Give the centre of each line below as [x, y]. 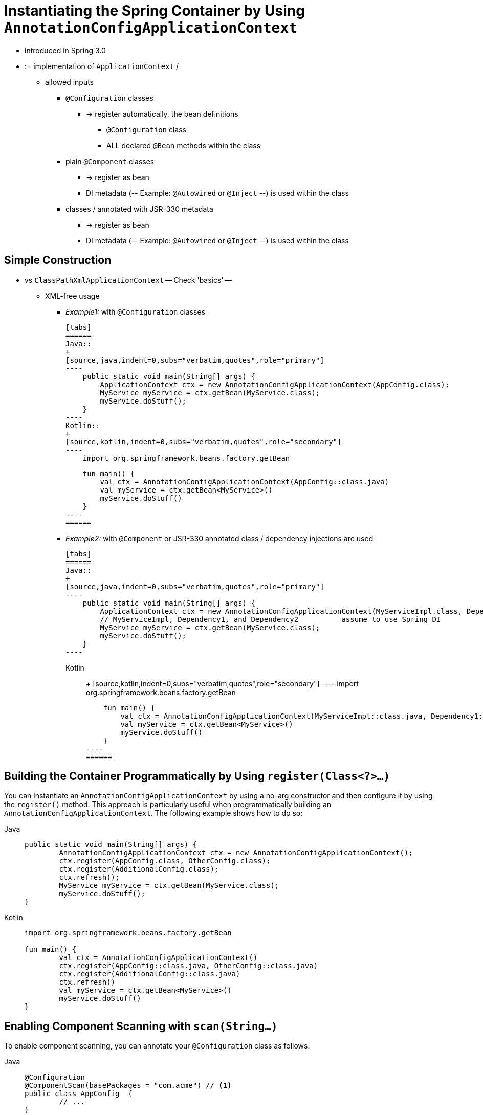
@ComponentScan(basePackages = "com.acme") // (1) [128, 1086]
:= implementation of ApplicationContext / [102, 66]
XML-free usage [72, 296]
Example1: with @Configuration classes [136, 311]
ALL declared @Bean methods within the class [184, 145]
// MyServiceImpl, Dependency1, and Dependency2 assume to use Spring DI [270, 619]
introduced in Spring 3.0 [65, 50]
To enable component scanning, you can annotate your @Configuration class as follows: [157, 1046]
